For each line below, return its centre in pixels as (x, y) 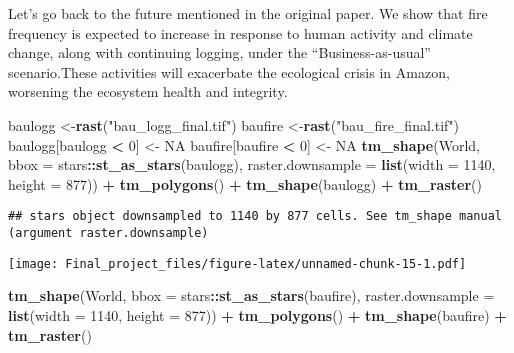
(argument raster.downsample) (108, 233)
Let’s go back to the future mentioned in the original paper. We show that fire (248, 13)
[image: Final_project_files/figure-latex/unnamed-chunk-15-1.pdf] (237, 263)
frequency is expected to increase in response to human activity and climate (240, 32)
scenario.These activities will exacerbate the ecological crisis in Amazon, (229, 71)
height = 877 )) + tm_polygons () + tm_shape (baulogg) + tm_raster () (245, 183)
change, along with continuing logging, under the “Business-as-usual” (219, 52)
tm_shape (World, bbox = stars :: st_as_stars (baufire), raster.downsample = (251, 295)
